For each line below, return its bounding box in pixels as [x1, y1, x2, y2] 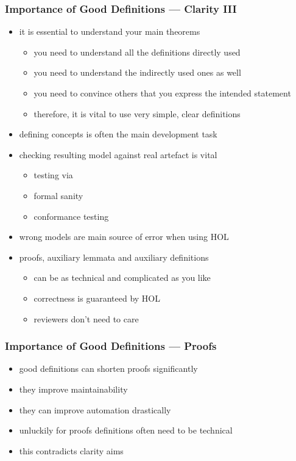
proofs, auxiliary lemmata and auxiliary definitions [19, 250, 209, 263]
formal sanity [33, 189, 83, 201]
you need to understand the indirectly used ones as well [33, 66, 241, 79]
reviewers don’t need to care [33, 312, 139, 325]
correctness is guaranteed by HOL [33, 291, 161, 304]
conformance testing [33, 209, 109, 222]
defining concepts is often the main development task [19, 128, 217, 140]
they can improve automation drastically [19, 403, 171, 416]
